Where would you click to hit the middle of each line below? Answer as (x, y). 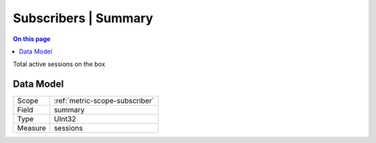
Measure (32, 128)
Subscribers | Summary (83, 18)
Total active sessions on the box (59, 64)
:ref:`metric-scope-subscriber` (104, 101)
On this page (32, 39)
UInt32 (65, 119)
